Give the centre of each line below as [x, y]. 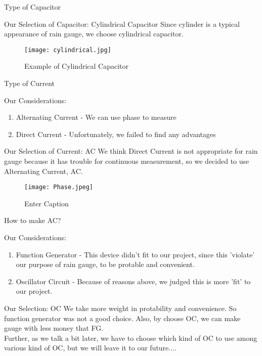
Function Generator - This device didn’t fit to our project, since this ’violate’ [135, 254]
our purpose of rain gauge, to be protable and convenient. [105, 264]
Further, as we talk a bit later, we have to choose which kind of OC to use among [131, 338]
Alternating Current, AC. [43, 171]
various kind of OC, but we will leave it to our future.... [90, 348]
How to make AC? [33, 220]
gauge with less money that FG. [54, 328]
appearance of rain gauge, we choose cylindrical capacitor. [94, 34]
